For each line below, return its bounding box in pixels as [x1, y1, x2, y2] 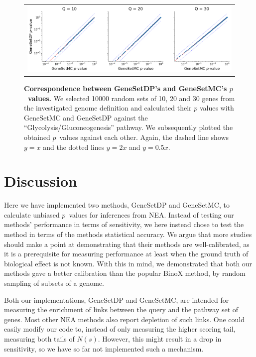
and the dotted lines [43, 141, 105, 152]
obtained [24, 131, 50, 142]
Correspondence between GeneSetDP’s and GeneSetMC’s [24, 83, 227, 93]
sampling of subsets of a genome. [4, 278, 104, 288]
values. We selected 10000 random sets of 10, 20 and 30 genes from [28, 93, 235, 103]
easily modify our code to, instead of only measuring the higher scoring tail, [4, 324, 236, 334]
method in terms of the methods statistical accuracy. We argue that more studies [4, 229, 252, 239]
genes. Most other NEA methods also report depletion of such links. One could [4, 314, 245, 324]
